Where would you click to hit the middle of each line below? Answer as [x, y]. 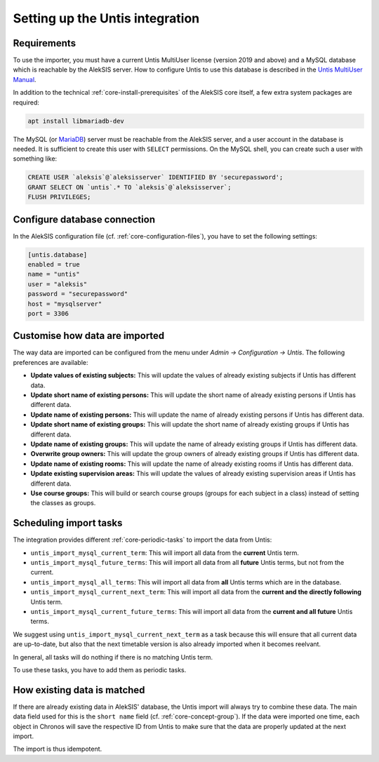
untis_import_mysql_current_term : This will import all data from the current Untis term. [165, 553]
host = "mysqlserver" [65, 304]
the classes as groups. [63, 503]
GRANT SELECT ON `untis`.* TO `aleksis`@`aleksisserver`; [129, 187]
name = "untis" [54, 274]
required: [26, 102]
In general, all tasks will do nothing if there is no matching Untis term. [113, 657]
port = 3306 [48, 313]
